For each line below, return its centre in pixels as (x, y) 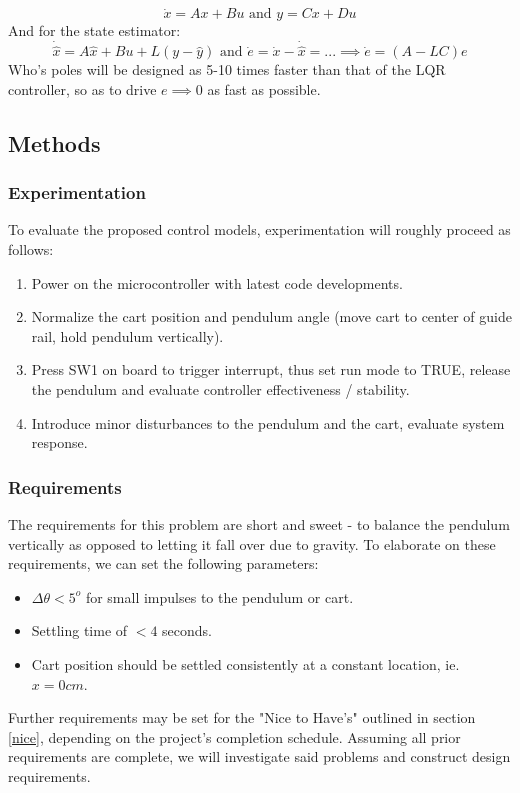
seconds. (187, 630)
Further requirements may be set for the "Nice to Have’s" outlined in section (242, 717)
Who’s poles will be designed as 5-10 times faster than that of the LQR (227, 69)
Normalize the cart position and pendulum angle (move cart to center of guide (271, 316)
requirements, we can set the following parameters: (163, 563)
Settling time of (79, 630)
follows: (31, 249)
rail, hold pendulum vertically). (127, 335)
